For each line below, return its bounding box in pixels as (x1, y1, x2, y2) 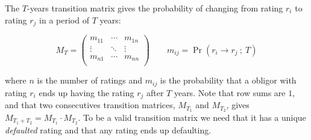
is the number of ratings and (37, 74, 143, 87)
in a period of (39, 13, 89, 26)
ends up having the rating (39, 86, 134, 99)
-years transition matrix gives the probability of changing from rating (27, 2, 283, 14)
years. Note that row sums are (174, 86, 286, 99)
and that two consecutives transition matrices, (5, 99, 175, 111)
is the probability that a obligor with (160, 74, 297, 87)
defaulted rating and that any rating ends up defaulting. (5, 123, 212, 136)
